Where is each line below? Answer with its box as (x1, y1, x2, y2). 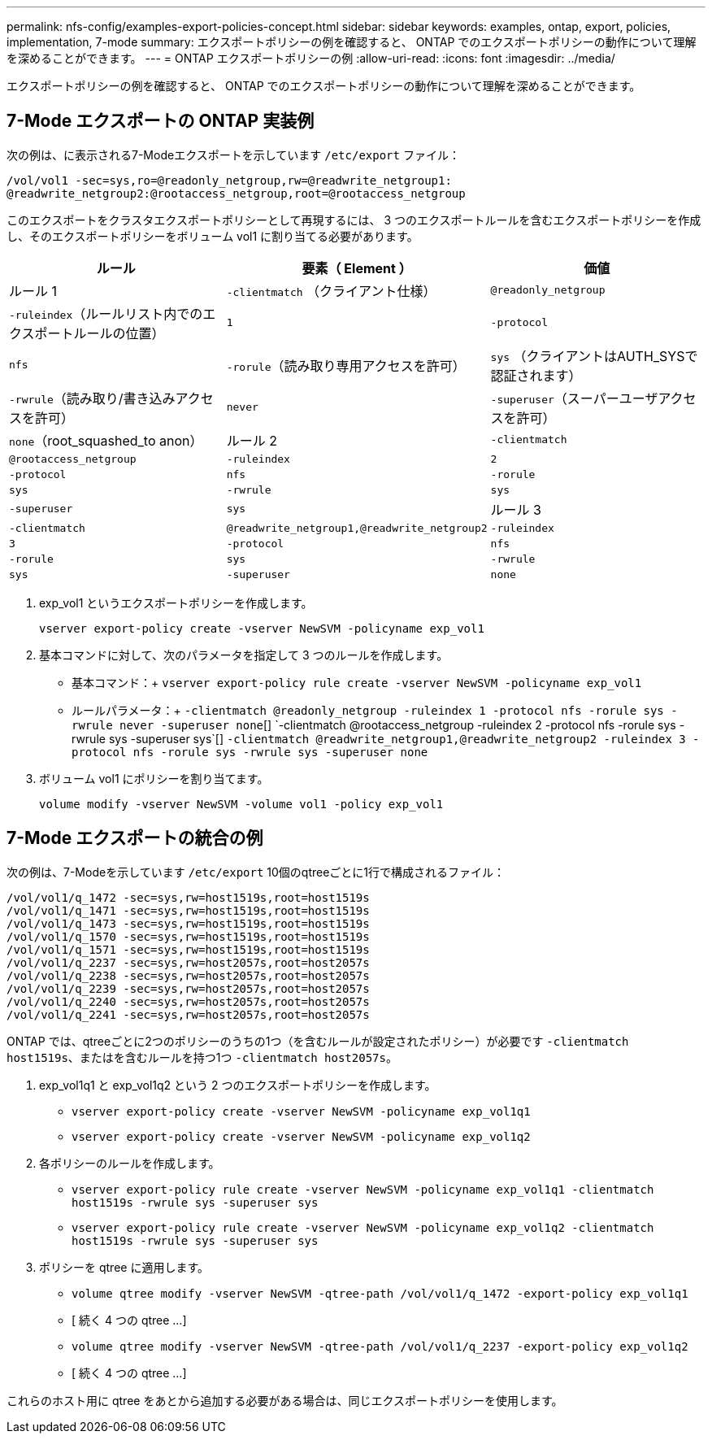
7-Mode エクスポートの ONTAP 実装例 (7, 111, 315, 132)
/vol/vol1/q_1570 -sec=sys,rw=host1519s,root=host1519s (7, 929, 370, 943)
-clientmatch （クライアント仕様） (226, 282, 436, 299)
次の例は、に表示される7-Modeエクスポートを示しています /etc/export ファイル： (7, 147, 460, 162)
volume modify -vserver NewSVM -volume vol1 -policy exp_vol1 (39, 797, 444, 811)
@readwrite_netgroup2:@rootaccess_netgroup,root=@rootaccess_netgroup (7, 186, 466, 200)
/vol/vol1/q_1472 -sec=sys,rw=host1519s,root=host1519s (7, 890, 370, 904)
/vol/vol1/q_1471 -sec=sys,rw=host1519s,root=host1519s (7, 903, 370, 917)
